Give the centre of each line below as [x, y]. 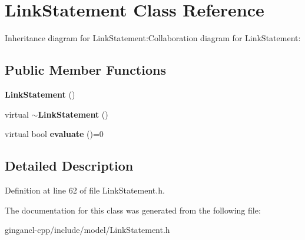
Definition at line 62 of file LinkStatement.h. [85, 190]
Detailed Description [69, 166]
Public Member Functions [85, 70]
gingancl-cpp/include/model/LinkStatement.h [87, 230]
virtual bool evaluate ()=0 [54, 134]
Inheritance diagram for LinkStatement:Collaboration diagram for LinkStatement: [153, 38]
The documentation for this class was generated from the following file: [133, 210]
